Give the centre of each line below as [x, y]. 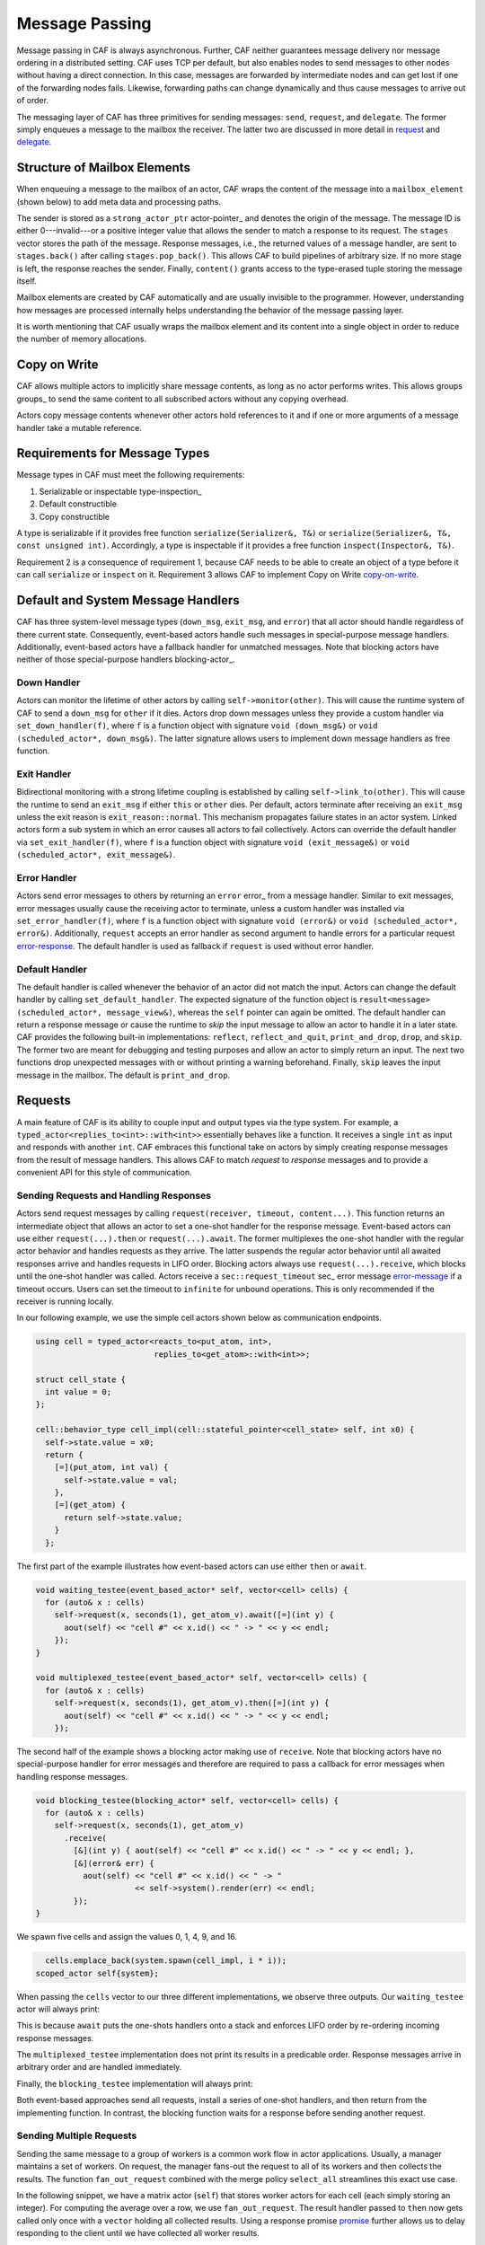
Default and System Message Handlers [128, 600]
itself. [27, 281]
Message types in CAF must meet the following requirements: [131, 475]
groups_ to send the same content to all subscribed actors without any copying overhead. [183, 399]
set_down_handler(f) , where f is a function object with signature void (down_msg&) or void [197, 726]
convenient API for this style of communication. [104, 1173]
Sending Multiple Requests [77, 2135]
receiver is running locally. [65, 1301]
